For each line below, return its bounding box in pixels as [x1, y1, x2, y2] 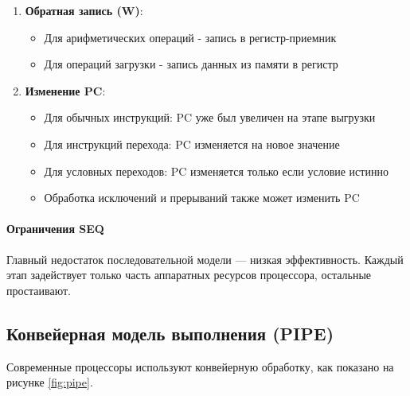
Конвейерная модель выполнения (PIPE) [6, 320, 334, 345]
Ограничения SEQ [6, 220, 104, 237]
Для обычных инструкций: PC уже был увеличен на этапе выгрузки [44, 109, 376, 126]
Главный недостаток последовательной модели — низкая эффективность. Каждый [6, 250, 404, 267]
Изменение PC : [25, 82, 106, 99]
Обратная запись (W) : [25, 2, 143, 18]
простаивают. [6, 281, 71, 298]
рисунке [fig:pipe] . [6, 374, 93, 390]
